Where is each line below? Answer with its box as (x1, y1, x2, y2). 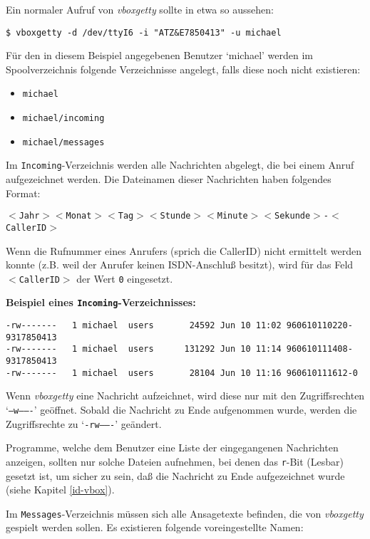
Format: (6, 185, 41, 200)
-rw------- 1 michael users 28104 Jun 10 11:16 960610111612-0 (6, 367, 358, 378)
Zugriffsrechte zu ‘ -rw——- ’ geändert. (6, 416, 162, 431)
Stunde (160, 211, 191, 221)
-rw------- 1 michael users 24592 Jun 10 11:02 (6, 320, 282, 331)
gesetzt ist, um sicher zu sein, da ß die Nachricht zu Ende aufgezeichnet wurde (6, 468, 345, 483)
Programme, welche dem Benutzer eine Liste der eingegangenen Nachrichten (6, 440, 339, 455)
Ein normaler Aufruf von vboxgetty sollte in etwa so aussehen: (6, 2, 274, 16)
